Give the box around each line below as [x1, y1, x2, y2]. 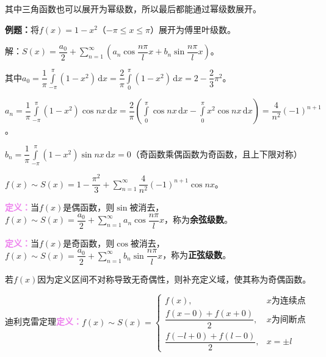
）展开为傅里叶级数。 [150, 23, 236, 35]
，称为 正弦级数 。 [162, 248, 231, 261]
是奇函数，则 [63, 236, 115, 249]
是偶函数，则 [63, 201, 115, 214]
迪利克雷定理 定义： [5, 315, 82, 328]
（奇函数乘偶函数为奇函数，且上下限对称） [131, 147, 302, 160]
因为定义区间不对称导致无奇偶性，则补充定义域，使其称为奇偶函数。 [37, 272, 311, 285]
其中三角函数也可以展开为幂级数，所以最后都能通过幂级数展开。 [5, 2, 261, 15]
